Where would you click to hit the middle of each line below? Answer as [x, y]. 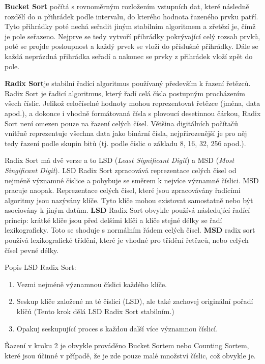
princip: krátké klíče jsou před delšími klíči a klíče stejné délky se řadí [113, 220]
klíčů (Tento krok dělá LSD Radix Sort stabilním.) [95, 311]
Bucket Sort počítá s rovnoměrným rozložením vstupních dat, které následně [127, 6]
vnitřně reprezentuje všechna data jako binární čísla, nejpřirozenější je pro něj [126, 133]
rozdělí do [20, 16]
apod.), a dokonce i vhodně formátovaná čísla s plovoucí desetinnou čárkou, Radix [133, 113]
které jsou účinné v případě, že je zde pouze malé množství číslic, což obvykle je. [130, 355]
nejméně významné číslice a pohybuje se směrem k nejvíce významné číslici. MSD [132, 180]
